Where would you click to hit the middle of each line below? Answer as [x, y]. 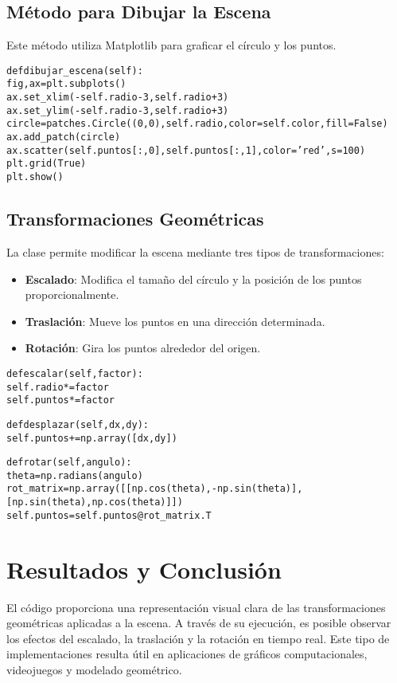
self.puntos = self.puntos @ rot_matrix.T [109, 515]
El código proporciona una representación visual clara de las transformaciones [196, 607]
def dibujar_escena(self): [75, 71]
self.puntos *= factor [61, 400]
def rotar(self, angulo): [69, 463]
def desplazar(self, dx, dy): [78, 424]
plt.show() [35, 177]
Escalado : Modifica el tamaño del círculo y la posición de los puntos [193, 279]
